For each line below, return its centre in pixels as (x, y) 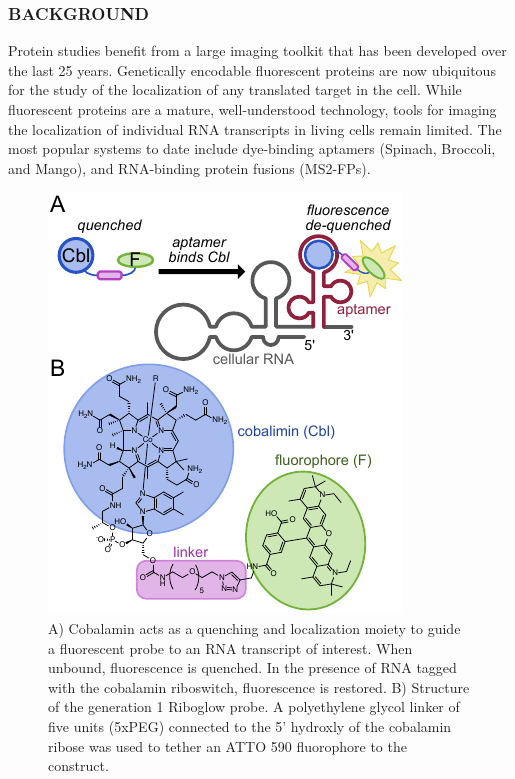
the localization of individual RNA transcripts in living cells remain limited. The (255, 128)
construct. (78, 765)
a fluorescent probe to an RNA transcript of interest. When (230, 647)
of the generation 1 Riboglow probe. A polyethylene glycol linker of (254, 706)
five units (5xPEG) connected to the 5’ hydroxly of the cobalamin (250, 725)
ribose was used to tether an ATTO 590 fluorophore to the (227, 745)
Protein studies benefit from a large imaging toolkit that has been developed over (257, 50)
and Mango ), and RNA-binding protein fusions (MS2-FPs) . (189, 167)
